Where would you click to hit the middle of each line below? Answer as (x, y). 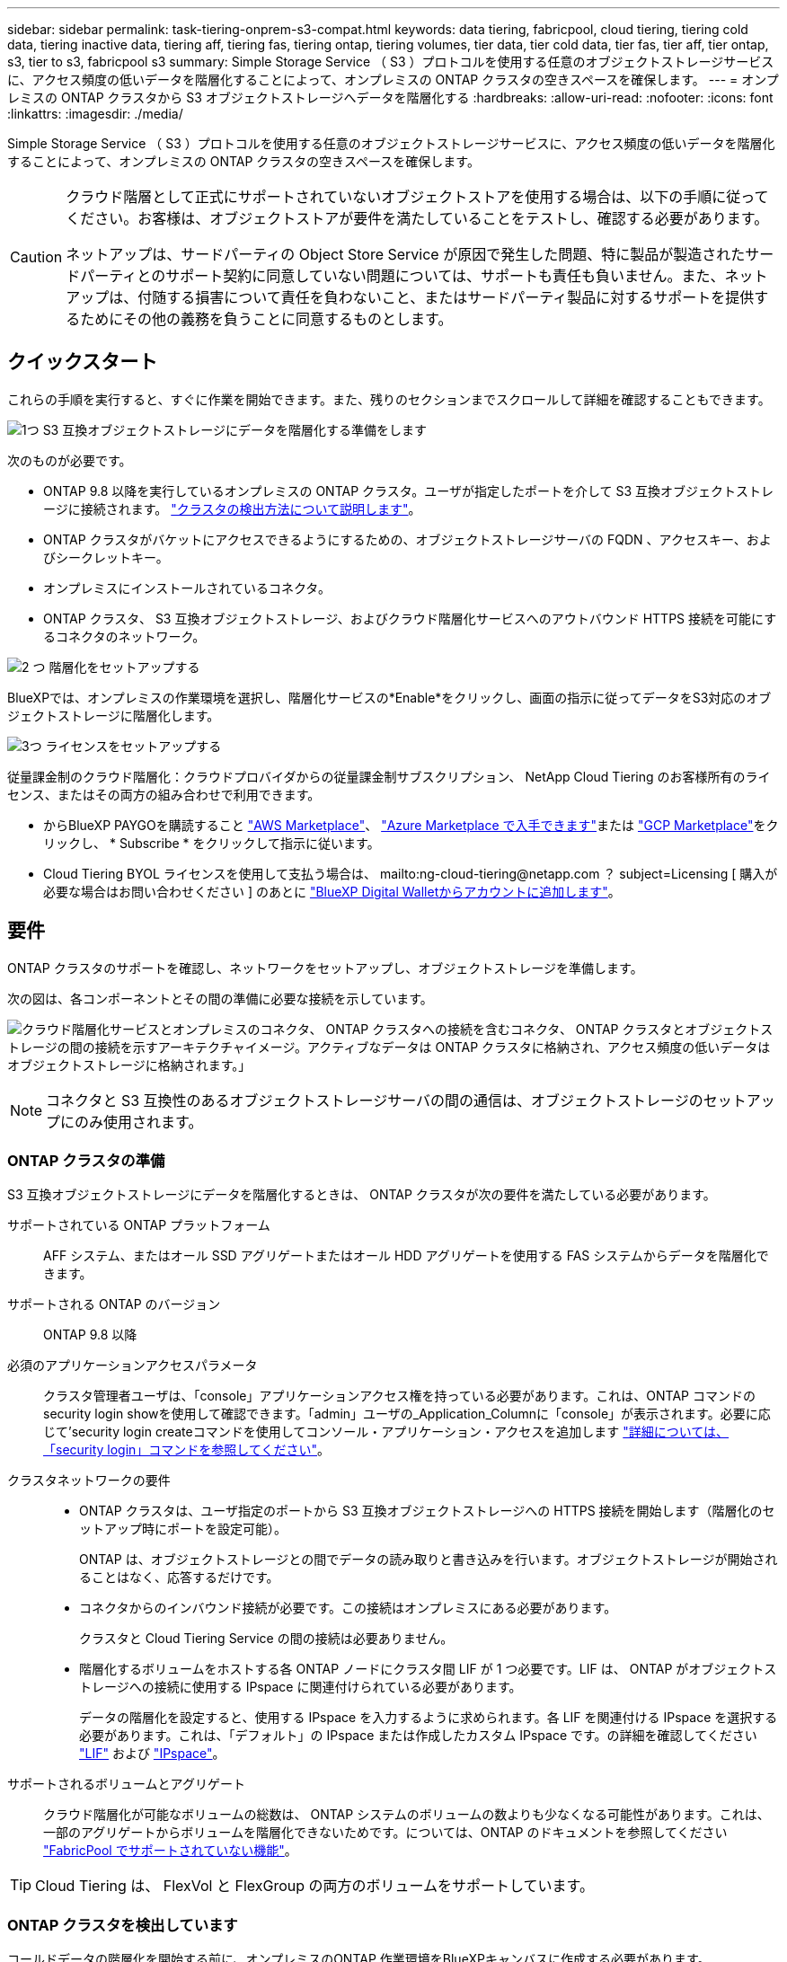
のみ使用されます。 (139, 1122)
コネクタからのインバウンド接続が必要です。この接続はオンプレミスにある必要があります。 (348, 1608)
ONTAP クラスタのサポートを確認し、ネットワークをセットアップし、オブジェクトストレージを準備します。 (325, 968)
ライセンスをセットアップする (133, 746)
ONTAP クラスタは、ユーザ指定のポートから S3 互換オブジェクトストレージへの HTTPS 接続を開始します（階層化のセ (427, 1511)
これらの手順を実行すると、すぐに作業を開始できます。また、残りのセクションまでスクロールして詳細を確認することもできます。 (389, 399)
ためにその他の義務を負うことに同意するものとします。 (266, 319)
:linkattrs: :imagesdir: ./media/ (95, 114)
